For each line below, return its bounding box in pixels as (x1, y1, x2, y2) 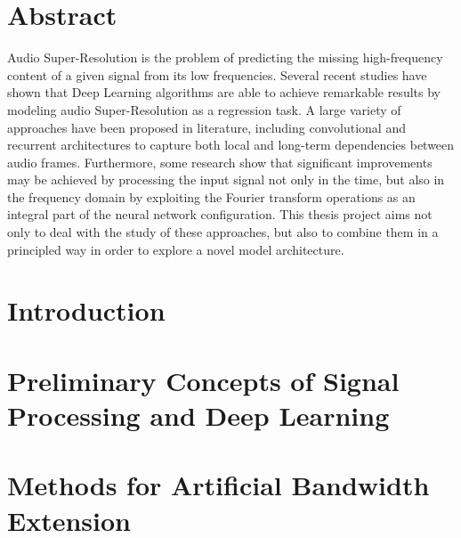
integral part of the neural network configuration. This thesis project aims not (7, 205, 433, 224)
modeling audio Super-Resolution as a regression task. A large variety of (7, 100, 401, 118)
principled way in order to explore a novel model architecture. (7, 240, 344, 258)
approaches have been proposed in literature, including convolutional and (7, 118, 406, 136)
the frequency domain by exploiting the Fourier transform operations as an (7, 187, 416, 206)
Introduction (7, 292, 166, 329)
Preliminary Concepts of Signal (7, 362, 400, 398)
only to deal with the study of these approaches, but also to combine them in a (7, 223, 439, 241)
